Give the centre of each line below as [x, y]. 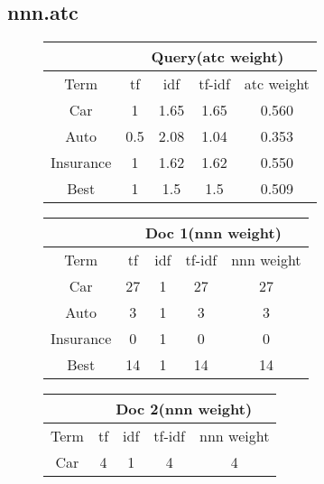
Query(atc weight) [218, 57]
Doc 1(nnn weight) [213, 233]
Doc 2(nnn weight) [184, 409]
